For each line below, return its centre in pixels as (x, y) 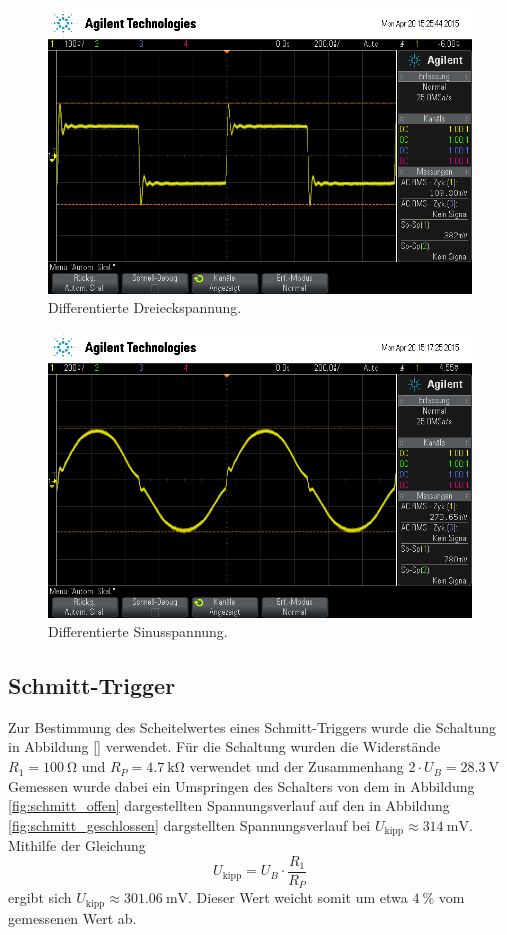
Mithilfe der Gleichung (77, 845)
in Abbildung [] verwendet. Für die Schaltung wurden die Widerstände (224, 746)
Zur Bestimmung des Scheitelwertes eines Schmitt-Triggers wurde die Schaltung (252, 726)
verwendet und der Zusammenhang (296, 766)
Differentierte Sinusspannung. (138, 631)
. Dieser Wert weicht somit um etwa (298, 897)
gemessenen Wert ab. (72, 917)
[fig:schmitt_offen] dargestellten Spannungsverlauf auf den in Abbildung (229, 805)
